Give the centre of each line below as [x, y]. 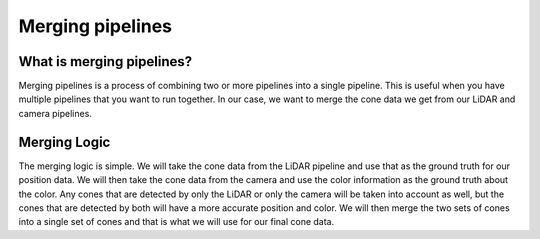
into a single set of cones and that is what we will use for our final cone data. [176, 222]
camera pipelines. [55, 113]
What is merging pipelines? [105, 61]
